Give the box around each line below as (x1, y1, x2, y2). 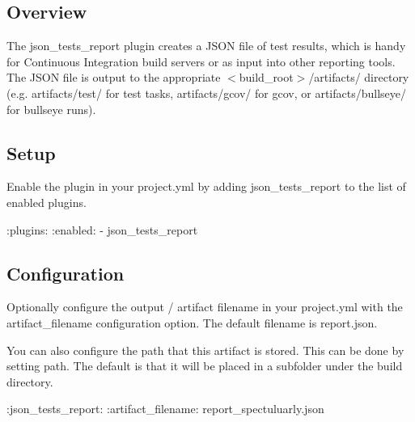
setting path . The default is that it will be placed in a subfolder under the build (6, 357, 403, 374)
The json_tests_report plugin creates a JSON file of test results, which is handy (6, 37, 406, 54)
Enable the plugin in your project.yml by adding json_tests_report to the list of (6, 178, 406, 195)
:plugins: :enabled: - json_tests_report (6, 221, 198, 238)
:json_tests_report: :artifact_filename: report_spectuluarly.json (6, 400, 324, 417)
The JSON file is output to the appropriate (6, 69, 221, 86)
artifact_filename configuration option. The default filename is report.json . (6, 314, 378, 331)
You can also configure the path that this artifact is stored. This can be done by (6, 341, 404, 358)
